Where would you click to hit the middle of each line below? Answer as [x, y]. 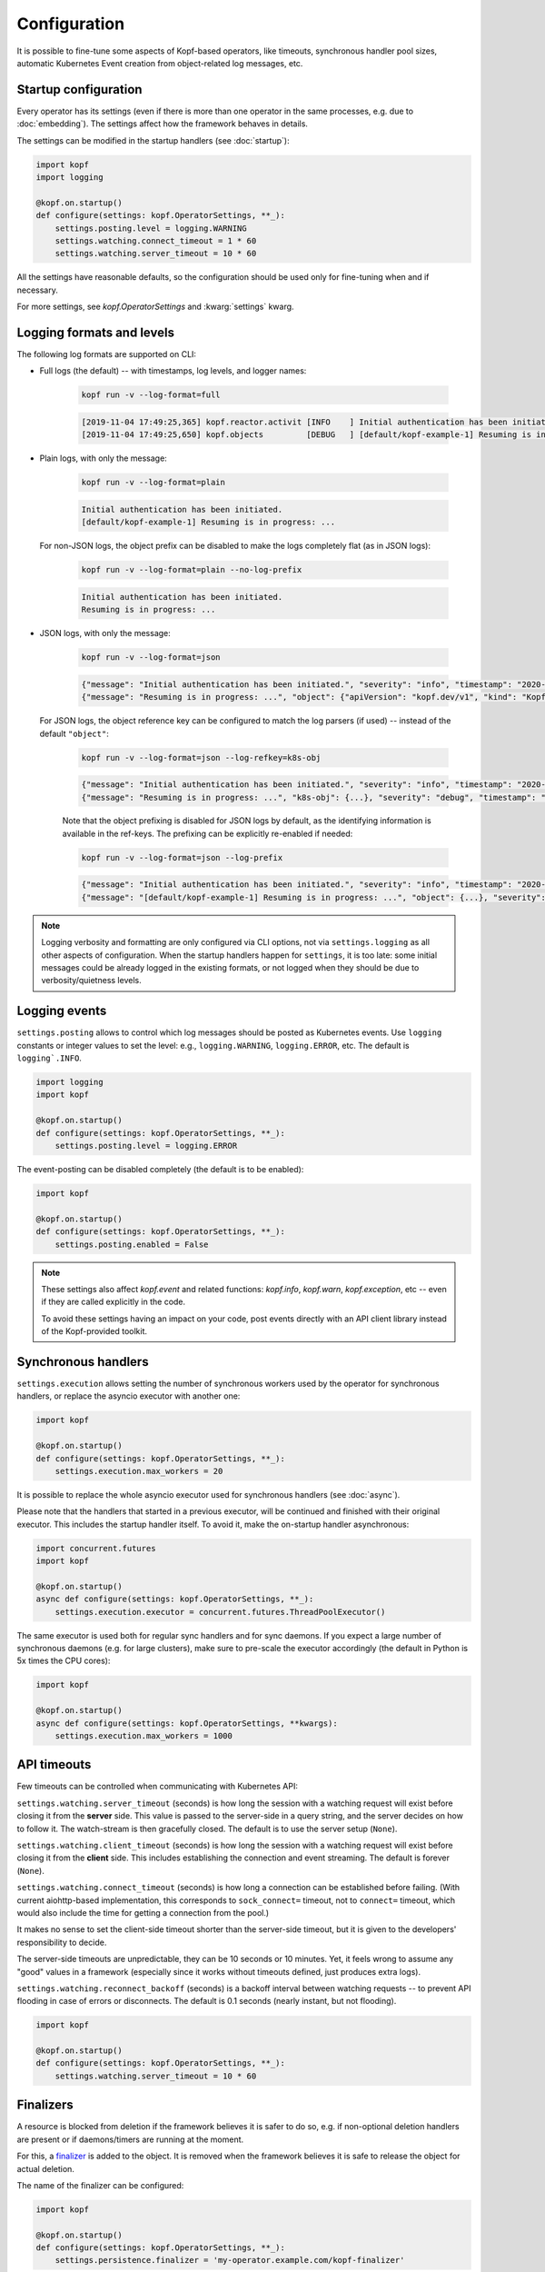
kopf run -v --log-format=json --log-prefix [182, 857]
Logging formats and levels [95, 332]
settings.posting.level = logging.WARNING [151, 228]
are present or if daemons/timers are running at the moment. [130, 2139]
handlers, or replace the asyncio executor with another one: [129, 1396]
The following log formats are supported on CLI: [107, 354]
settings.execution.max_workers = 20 [139, 1471]
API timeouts [54, 1764]
